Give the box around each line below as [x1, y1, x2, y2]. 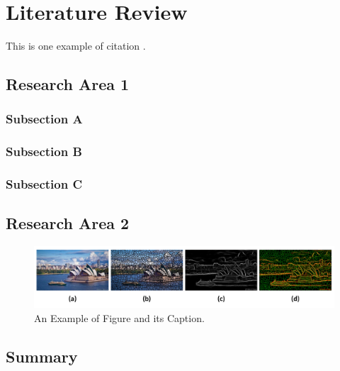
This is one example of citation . [6, 38, 146, 53]
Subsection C [6, 175, 83, 193]
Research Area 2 [6, 212, 130, 234]
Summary [6, 345, 78, 367]
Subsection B [6, 143, 82, 160]
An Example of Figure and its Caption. [34, 310, 205, 325]
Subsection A [6, 110, 83, 128]
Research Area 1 [6, 73, 130, 95]
